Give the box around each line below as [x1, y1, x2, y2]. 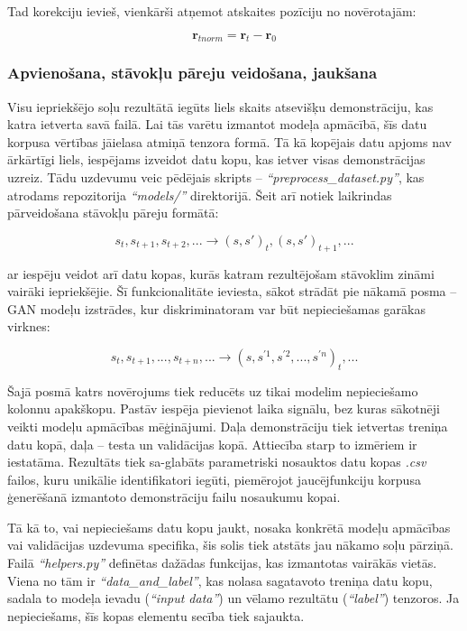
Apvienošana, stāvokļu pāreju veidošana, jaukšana [7, 61, 378, 84]
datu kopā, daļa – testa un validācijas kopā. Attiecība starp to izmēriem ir [7, 434, 417, 453]
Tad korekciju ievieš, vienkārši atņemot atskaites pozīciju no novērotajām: [7, 2, 417, 20]
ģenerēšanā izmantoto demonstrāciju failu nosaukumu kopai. [7, 487, 341, 506]
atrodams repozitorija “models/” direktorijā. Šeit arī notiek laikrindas [7, 185, 392, 204]
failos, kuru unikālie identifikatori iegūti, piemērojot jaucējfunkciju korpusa [7, 469, 421, 488]
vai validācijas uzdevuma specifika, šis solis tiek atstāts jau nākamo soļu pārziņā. [7, 535, 453, 554]
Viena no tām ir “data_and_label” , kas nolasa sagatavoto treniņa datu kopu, [7, 571, 433, 589]
